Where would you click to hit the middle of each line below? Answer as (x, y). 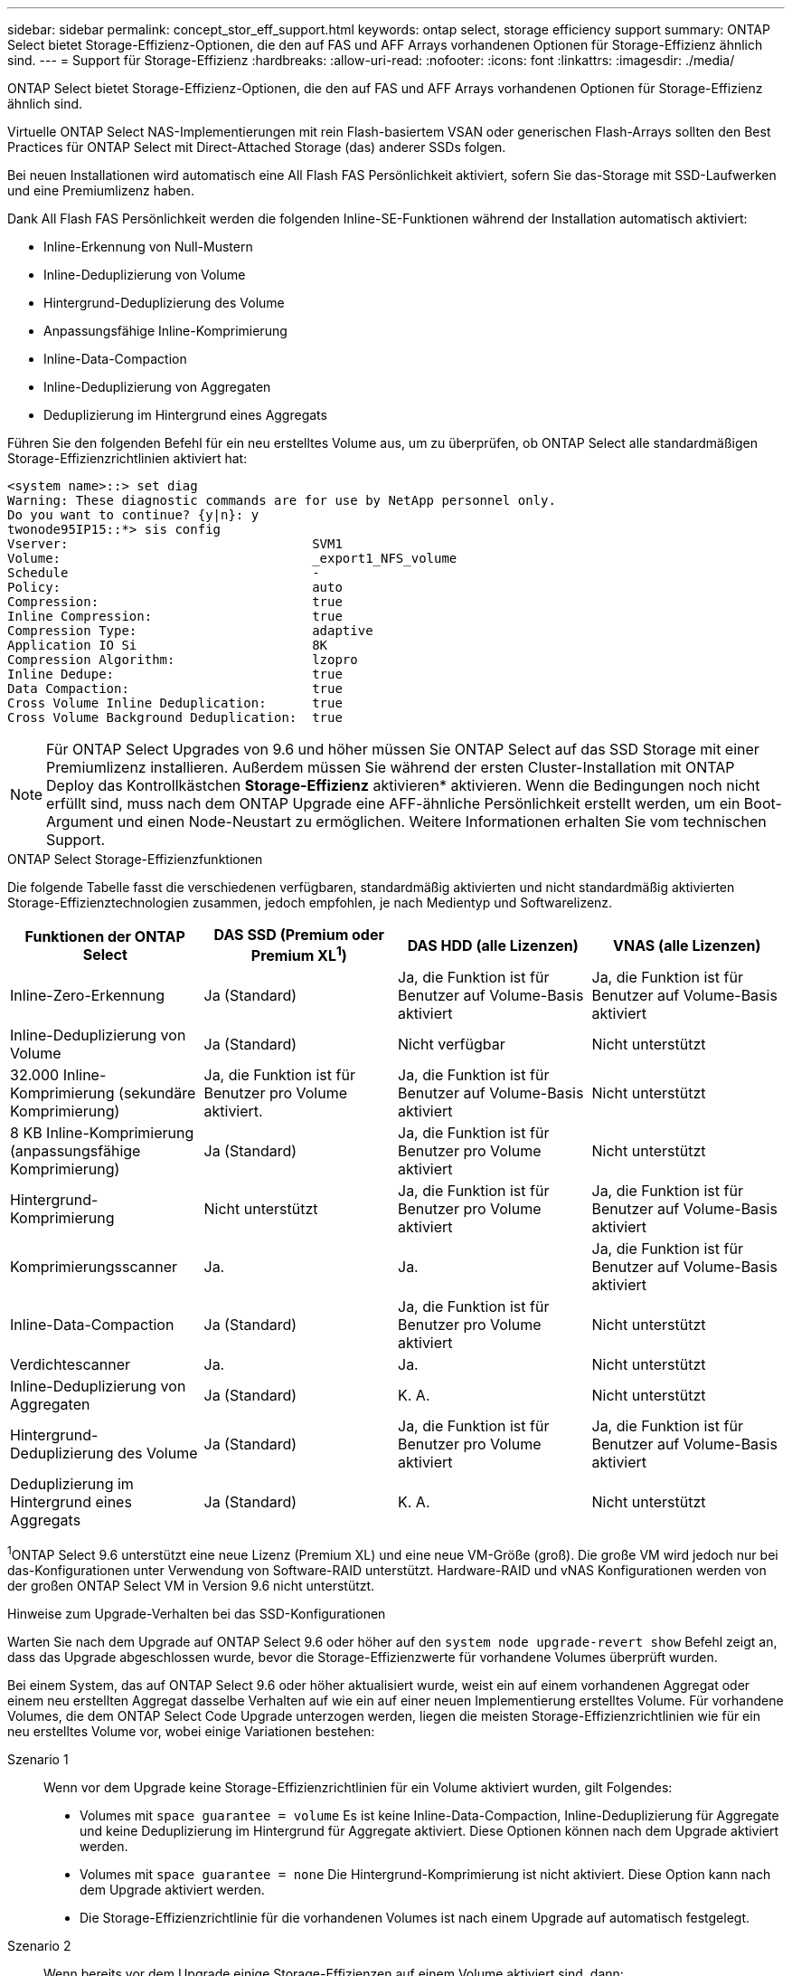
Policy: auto (175, 587)
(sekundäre (157, 1093)
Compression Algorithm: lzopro (183, 660)
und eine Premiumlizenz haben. (101, 190)
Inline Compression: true (175, 616)
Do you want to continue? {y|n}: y (133, 515)
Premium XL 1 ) (299, 955)
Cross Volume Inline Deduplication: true (175, 703)
